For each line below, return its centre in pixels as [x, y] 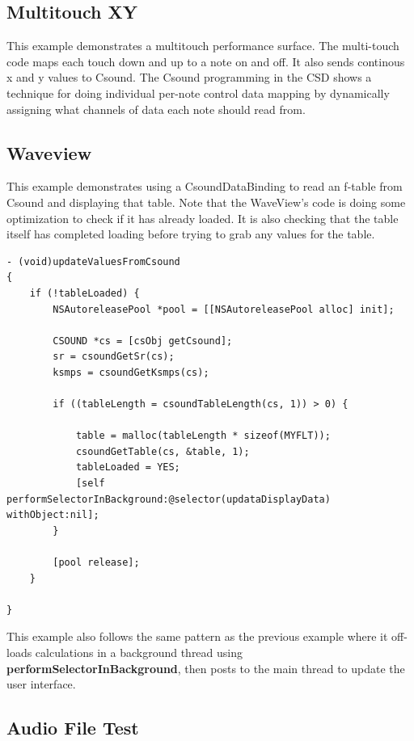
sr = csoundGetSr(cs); [114, 357]
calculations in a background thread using [139, 652]
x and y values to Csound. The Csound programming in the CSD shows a [189, 77]
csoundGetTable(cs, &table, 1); [163, 451]
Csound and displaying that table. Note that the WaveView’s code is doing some [206, 202]
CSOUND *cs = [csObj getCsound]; [143, 341]
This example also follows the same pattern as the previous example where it [197, 636]
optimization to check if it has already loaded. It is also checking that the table [203, 218]
